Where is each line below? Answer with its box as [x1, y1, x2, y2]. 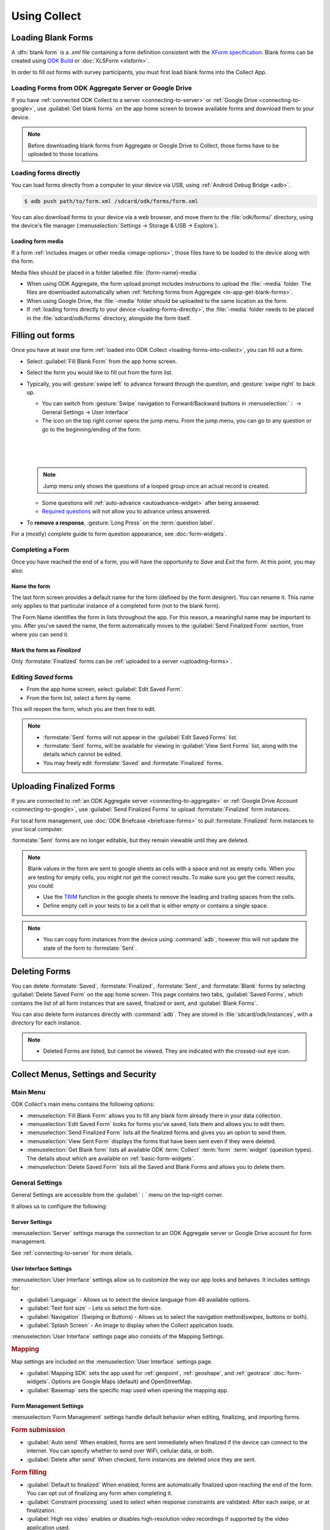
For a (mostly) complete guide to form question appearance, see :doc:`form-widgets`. [11, 530, 227, 538]
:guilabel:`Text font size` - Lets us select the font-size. [26, 1304, 163, 1312]
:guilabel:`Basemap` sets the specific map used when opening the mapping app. [26, 1386, 229, 1394]
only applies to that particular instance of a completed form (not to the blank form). [11, 602, 220, 610]
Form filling [11, 1468, 47, 1476]
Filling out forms [11, 330, 75, 341]
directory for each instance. [11, 1019, 82, 1026]
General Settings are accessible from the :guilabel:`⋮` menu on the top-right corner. [11, 1191, 224, 1199]
